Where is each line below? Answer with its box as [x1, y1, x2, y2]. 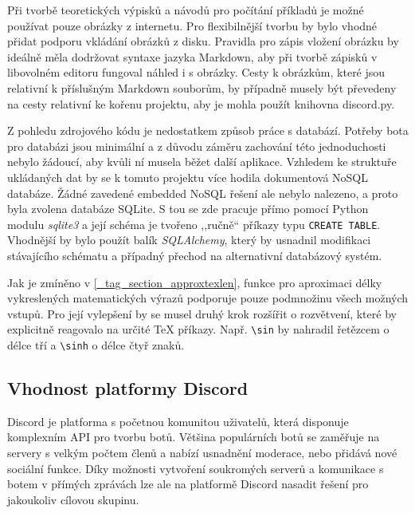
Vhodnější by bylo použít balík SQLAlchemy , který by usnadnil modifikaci [7, 231, 371, 248]
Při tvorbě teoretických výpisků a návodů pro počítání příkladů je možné [7, 2, 364, 18]
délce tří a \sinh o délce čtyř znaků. [7, 337, 185, 353]
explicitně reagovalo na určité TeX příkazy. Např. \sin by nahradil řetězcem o [7, 321, 390, 337]
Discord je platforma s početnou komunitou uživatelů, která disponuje [7, 412, 349, 429]
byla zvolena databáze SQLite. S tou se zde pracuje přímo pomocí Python [7, 200, 369, 217]
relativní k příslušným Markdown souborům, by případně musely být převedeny [7, 79, 397, 96]
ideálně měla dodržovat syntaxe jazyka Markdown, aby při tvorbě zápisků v [7, 48, 378, 65]
